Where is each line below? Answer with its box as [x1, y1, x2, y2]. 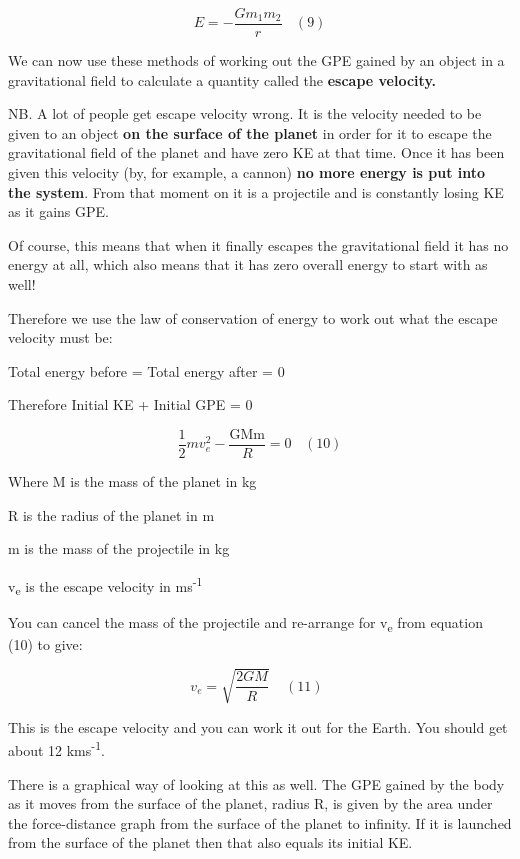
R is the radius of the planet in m [8, 504, 215, 525]
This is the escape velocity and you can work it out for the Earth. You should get [8, 716, 508, 737]
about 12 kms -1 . [8, 737, 105, 761]
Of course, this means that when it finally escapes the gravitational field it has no [8, 234, 509, 255]
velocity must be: [8, 327, 113, 348]
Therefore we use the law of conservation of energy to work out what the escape [8, 307, 498, 328]
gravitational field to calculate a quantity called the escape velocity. [8, 69, 437, 90]
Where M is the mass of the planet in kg [8, 471, 257, 492]
